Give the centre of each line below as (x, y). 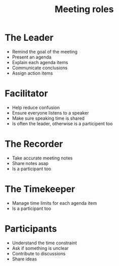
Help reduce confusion (36, 108)
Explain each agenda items (40, 62)
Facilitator (26, 94)
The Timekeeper (40, 189)
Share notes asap (30, 163)
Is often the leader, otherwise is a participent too (62, 123)
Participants (31, 229)
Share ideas (24, 259)
